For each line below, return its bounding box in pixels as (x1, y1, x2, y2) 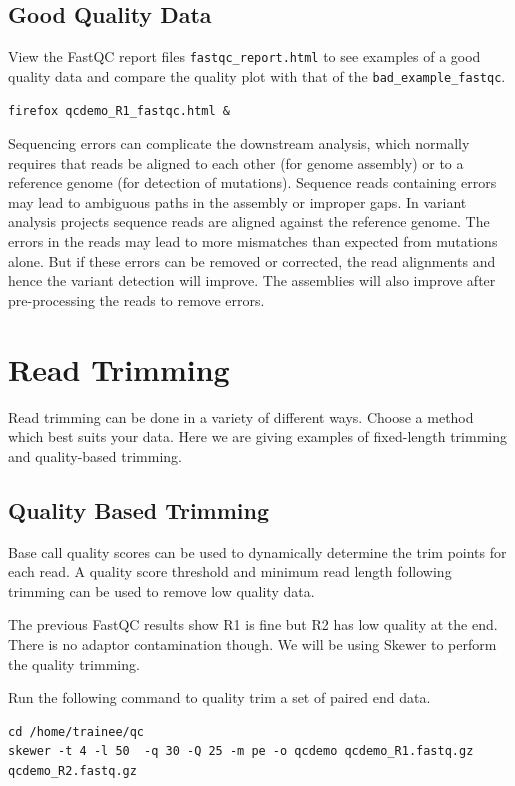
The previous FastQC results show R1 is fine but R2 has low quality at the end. (8, 614, 498, 635)
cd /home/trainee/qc (8, 724, 145, 739)
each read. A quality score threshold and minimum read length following (8, 561, 452, 582)
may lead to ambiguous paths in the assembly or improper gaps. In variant (8, 191, 467, 212)
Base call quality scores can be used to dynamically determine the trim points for (8, 541, 507, 562)
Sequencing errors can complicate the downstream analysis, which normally (8, 133, 470, 154)
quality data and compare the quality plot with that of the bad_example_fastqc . (8, 65, 506, 86)
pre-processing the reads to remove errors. (8, 289, 265, 310)
